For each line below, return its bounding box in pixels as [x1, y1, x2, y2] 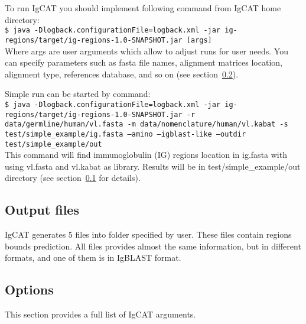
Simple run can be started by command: [5, 88, 151, 100]
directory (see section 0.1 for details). [5, 171, 141, 184]
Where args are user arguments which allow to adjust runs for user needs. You [5, 44, 288, 57]
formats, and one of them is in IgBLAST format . [5, 251, 181, 264]
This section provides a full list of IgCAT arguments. [5, 308, 196, 320]
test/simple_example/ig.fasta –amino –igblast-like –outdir [5, 129, 246, 138]
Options [5, 280, 54, 299]
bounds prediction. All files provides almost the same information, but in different [5, 239, 301, 252]
